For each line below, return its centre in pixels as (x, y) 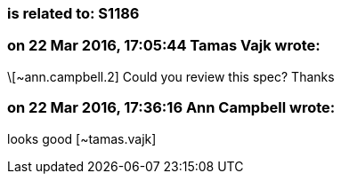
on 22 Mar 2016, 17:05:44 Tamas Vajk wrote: (164, 46)
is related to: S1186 (73, 13)
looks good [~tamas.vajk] (82, 138)
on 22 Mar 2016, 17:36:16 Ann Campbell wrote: (171, 108)
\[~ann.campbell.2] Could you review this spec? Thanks (171, 76)
